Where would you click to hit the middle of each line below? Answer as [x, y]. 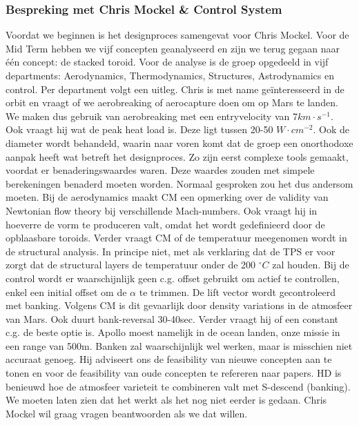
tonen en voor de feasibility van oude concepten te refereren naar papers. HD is [174, 373]
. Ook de [331, 129]
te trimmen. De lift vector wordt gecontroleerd [237, 291]
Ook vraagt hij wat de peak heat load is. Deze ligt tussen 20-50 [139, 129]
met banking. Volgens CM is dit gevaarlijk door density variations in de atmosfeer [179, 305]
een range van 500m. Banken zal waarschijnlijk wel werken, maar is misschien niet [179, 345]
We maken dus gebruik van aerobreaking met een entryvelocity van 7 [152, 116]
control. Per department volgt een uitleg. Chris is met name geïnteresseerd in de [175, 89]
